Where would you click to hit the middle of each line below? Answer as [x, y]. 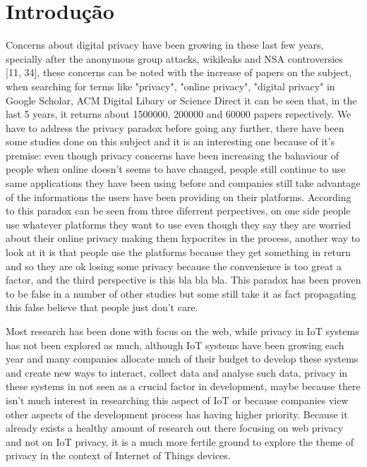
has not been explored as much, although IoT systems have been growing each [175, 345]
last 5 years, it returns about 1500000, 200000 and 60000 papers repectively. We [179, 114]
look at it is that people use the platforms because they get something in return [178, 252]
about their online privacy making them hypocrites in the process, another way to [183, 238]
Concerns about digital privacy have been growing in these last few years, [165, 45]
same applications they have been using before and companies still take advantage [183, 183]
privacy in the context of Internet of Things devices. [118, 455]
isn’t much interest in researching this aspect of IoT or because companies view [177, 400]
